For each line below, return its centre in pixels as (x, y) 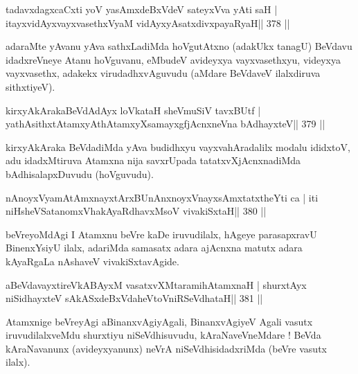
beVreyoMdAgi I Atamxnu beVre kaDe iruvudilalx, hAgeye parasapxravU (161, 234)
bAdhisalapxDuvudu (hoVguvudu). (80, 173)
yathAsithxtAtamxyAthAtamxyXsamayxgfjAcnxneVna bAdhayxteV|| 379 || (165, 124)
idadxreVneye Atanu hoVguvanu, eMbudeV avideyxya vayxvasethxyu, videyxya (173, 59)
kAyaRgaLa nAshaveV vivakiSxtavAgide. (92, 261)
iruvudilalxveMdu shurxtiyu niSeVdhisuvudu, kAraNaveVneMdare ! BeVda (163, 335)
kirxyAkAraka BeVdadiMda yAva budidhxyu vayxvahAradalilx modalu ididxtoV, (178, 146)
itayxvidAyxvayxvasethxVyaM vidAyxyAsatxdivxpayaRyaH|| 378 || (148, 23)
